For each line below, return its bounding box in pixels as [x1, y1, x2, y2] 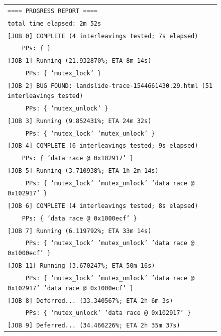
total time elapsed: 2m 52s [8, 20, 101, 27]
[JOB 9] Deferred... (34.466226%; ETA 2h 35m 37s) [8, 322, 180, 329]
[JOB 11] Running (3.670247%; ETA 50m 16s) [8, 262, 155, 270]
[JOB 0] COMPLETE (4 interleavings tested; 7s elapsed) [8, 32, 198, 40]
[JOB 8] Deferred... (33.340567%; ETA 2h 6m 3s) [8, 297, 173, 304]
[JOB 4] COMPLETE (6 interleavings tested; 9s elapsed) [8, 142, 198, 150]
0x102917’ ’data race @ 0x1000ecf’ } [8, 284, 134, 292]
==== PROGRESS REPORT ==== [8, 7, 97, 15]
